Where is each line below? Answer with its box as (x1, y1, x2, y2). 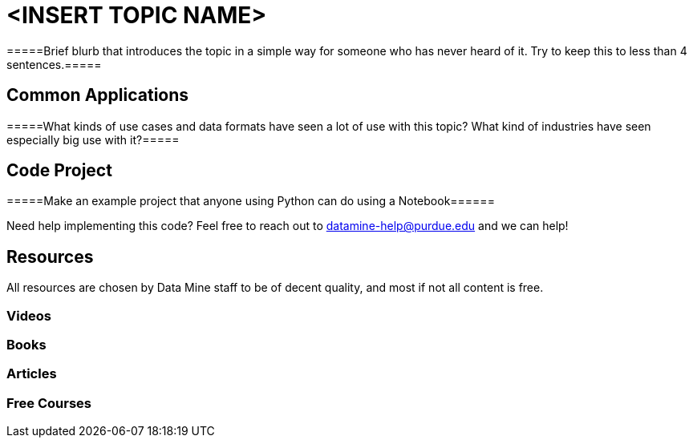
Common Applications (6, 85, 189, 106)
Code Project (6, 160, 112, 181)
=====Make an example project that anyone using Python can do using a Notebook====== (6, 194, 495, 208)
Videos (6, 307, 51, 324)
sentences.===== (6, 57, 102, 71)
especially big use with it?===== (6, 132, 180, 147)
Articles (6, 365, 57, 382)
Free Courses (6, 394, 91, 411)
